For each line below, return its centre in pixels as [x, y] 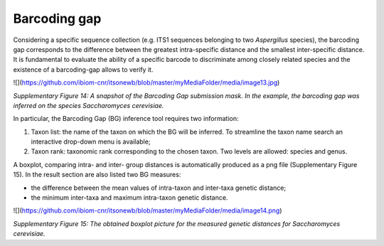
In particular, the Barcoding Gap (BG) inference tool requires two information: [126, 119]
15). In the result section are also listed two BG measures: [97, 175]
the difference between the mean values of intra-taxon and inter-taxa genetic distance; [159, 188]
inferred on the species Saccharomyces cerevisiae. [89, 105]
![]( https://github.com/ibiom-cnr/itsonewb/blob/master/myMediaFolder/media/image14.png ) [148, 210]
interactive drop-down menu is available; [91, 141]
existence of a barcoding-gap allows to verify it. [83, 69]
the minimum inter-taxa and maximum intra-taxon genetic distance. [129, 198]
